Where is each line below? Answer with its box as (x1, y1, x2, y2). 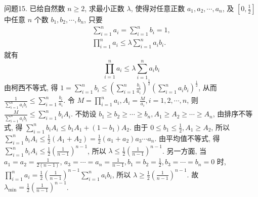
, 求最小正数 (84, 3, 124, 13)
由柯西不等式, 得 (4, 82, 58, 93)
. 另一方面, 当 (162, 145, 207, 156)
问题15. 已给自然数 (4, 3, 65, 13)
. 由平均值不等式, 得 (154, 133, 220, 143)
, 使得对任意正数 (131, 3, 185, 13)
